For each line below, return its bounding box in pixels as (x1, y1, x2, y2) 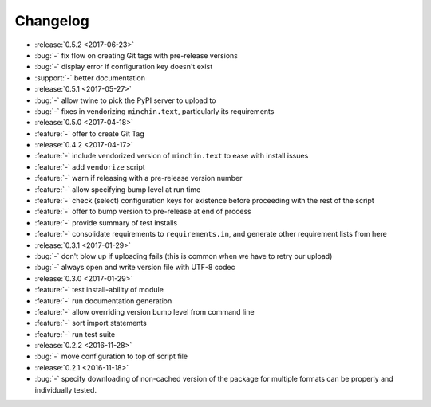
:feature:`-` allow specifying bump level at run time (34, 184, 201, 194)
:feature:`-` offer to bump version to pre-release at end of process (34, 207, 251, 217)
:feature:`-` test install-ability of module (34, 285, 164, 295)
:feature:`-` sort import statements (34, 319, 147, 328)
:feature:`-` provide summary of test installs (34, 217, 178, 227)
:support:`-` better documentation (34, 72, 145, 83)
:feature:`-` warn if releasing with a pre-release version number (34, 174, 243, 183)
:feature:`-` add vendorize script (34, 162, 145, 171)
